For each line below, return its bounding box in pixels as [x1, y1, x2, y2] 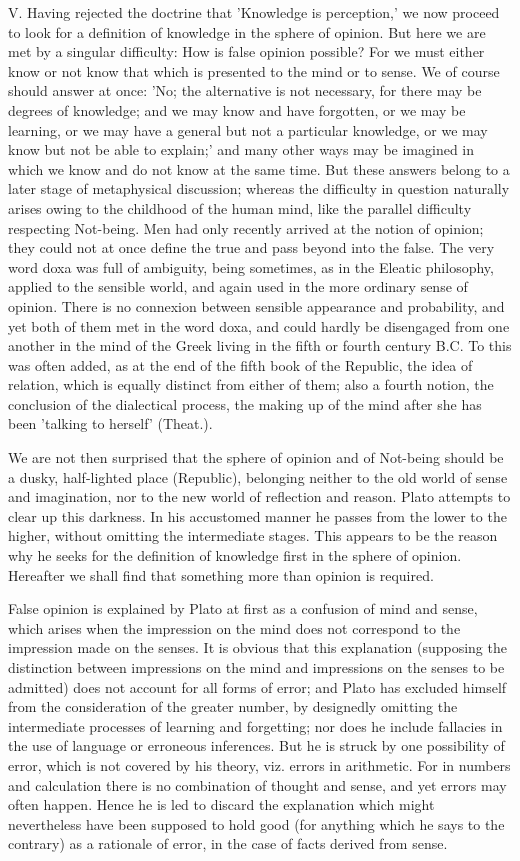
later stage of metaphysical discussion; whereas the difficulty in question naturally [8, 178, 510, 199]
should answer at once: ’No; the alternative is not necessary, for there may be [8, 80, 482, 101]
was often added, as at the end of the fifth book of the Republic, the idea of [8, 354, 473, 375]
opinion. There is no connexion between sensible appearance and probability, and [8, 295, 505, 316]
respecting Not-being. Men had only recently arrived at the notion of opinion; [8, 217, 484, 238]
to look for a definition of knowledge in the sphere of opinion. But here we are [8, 21, 486, 42]
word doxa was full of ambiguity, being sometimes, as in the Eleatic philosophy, [8, 256, 494, 277]
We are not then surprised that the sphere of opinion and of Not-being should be [8, 447, 504, 468]
